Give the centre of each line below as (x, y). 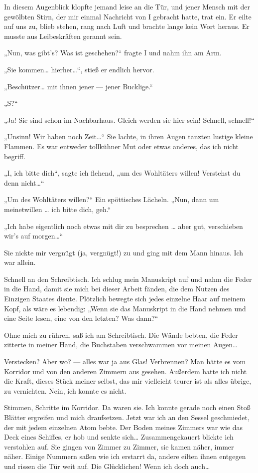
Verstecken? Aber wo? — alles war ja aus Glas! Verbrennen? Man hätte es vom (125, 361)
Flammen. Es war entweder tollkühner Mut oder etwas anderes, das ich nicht (122, 146)
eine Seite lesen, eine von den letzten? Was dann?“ (81, 318)
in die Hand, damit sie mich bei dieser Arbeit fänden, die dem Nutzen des (117, 289)
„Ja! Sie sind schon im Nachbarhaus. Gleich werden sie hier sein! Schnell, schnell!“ (129, 119)
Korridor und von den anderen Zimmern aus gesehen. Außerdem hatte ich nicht (126, 371)
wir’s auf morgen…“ (34, 236)
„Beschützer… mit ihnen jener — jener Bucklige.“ (78, 86)
